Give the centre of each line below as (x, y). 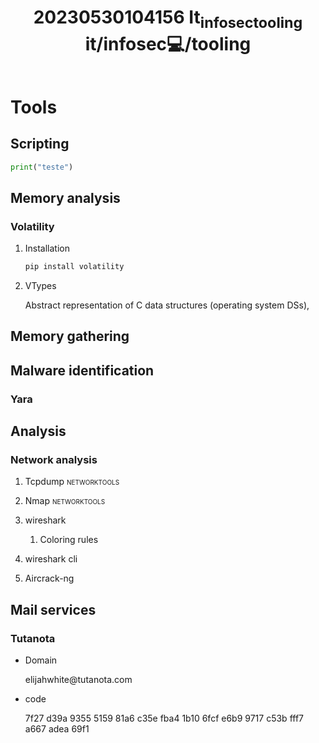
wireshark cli (51, 559)
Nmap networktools (65, 501)
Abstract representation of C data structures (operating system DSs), (167, 305)
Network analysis (54, 460)
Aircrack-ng (49, 578)
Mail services (53, 609)
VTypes (40, 286)
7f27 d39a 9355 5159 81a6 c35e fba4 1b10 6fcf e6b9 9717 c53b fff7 (164, 718)
